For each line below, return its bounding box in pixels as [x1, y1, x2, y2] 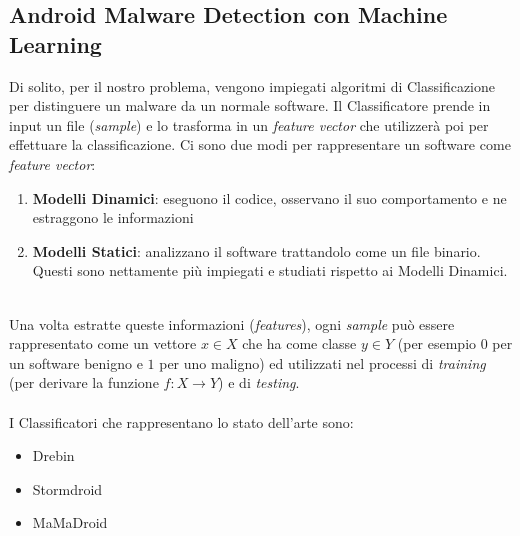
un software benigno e [9, 352, 143, 373]
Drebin [32, 445, 75, 466]
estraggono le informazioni [32, 207, 194, 228]
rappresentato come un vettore [9, 333, 197, 354]
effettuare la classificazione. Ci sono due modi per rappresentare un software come [9, 134, 511, 155]
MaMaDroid [32, 512, 108, 533]
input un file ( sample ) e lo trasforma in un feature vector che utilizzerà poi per [9, 114, 489, 135]
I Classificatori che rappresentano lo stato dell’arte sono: [9, 411, 354, 432]
